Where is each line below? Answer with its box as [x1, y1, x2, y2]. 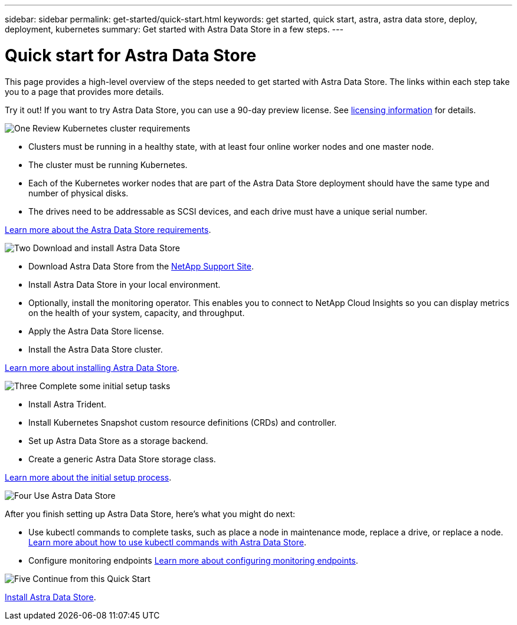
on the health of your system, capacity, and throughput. [28, 307, 245, 318]
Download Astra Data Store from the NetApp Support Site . [28, 261, 254, 271]
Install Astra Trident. [28, 399, 107, 409]
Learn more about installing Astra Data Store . [5, 362, 179, 373]
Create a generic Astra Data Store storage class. [28, 453, 216, 464]
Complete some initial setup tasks [39, 380, 171, 391]
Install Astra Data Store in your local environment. [28, 279, 221, 290]
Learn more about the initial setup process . [5, 472, 172, 482]
